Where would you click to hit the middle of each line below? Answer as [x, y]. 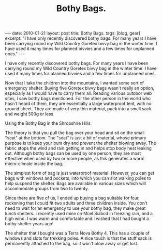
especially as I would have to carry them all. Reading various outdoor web [79, 93]
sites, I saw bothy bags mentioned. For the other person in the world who [78, 99]
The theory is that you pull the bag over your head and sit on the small [75, 133]
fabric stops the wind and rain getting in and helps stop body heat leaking [78, 148]
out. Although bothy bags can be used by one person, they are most [73, 153]
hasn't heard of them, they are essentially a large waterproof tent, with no [78, 104]
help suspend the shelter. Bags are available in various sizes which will [75, 184]
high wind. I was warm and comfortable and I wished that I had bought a [77, 218]
